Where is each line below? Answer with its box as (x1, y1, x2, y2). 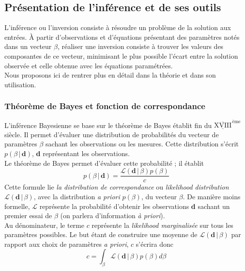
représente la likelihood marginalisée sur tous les (92, 220, 233, 230)
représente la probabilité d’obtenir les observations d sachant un (39, 201, 230, 211)
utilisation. (4, 79, 36, 89)
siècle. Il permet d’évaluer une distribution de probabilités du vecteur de (4, 129, 219, 139)
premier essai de (4, 210, 52, 221)
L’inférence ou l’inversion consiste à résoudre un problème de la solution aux (4, 22, 231, 32)
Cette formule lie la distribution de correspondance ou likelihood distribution (4, 182, 229, 192)
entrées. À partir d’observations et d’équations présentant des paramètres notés (4, 32, 240, 42)
